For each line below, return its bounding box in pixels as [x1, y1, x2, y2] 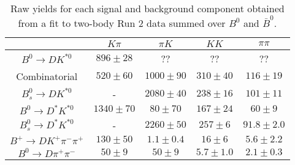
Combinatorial [16, 68, 78, 83]
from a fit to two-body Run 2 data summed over [18, 15, 226, 30]
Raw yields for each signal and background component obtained [10, 1, 285, 15]
